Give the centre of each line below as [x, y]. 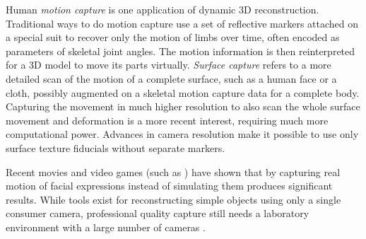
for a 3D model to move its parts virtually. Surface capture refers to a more [169, 65]
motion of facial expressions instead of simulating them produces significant [169, 186]
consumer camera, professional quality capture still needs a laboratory [158, 213]
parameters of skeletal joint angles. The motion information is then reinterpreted [181, 51]
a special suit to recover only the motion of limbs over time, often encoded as [173, 37]
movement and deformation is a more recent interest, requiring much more [167, 120]
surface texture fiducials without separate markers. [116, 147]
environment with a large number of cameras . [106, 227]
